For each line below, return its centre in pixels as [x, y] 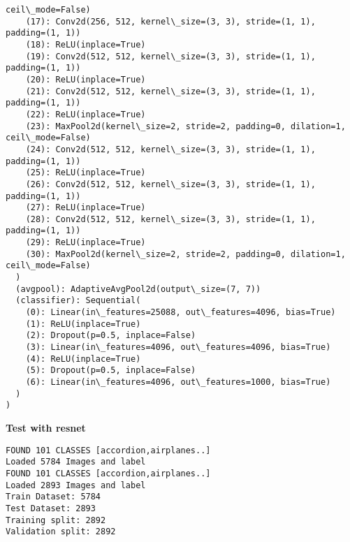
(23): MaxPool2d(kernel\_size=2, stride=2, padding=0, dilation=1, [185, 126]
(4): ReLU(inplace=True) [83, 359]
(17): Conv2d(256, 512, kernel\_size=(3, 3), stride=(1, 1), [170, 21]
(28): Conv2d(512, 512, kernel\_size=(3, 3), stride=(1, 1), [170, 219]
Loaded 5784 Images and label [76, 462]
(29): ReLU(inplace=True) [86, 243]
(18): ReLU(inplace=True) [86, 44]
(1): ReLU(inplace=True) [83, 324]
